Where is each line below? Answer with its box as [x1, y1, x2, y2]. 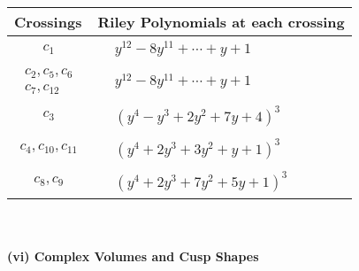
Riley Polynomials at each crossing [97, 12, 345, 32]
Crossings [14, 12, 82, 32]
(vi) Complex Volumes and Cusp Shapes [7, 247, 259, 266]
